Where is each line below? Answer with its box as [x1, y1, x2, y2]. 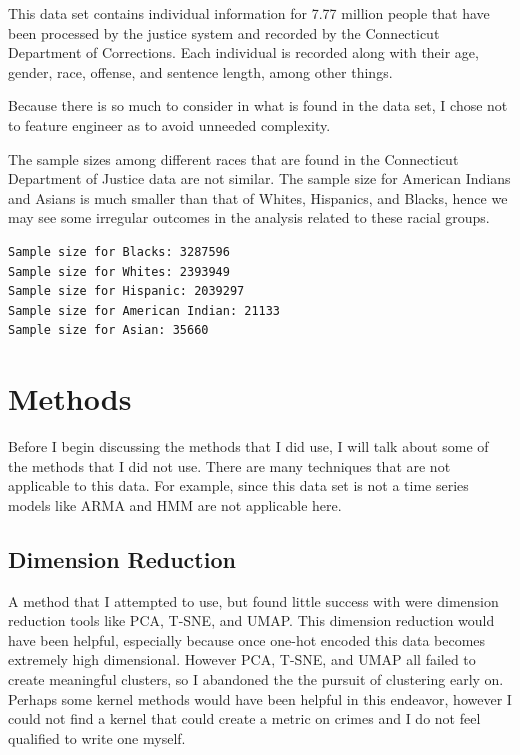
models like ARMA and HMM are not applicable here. [8, 494, 342, 515]
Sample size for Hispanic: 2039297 [8, 284, 245, 299]
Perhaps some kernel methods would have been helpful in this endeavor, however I [8, 688, 512, 709]
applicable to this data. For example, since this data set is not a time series [8, 475, 469, 496]
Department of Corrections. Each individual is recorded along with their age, [8, 42, 479, 63]
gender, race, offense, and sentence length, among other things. [8, 61, 393, 82]
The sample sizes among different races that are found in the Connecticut [8, 148, 459, 169]
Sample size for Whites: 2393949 [8, 264, 230, 279]
